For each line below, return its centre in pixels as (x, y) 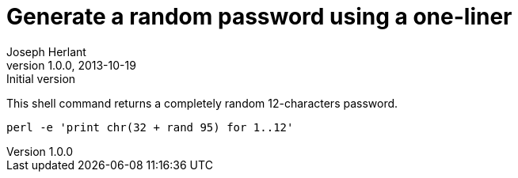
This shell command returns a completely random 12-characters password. (202, 103)
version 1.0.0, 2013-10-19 (71, 65)
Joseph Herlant (46, 51)
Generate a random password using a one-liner (259, 17)
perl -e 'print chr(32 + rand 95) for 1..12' (150, 127)
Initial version (41, 78)
